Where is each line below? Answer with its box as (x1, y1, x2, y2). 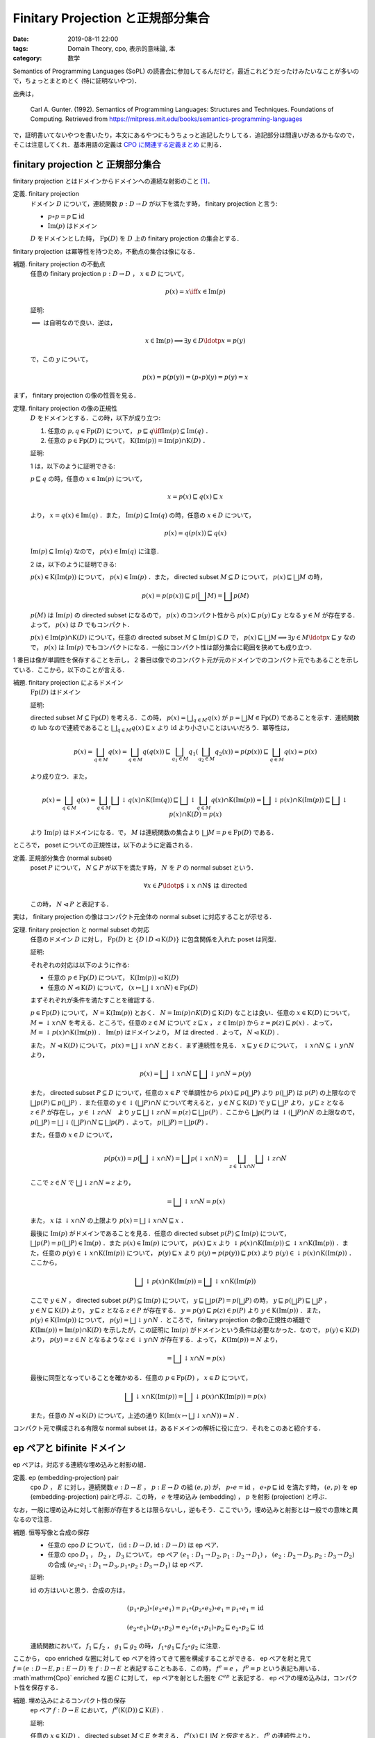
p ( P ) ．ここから (204, 1108, 251, 1116)
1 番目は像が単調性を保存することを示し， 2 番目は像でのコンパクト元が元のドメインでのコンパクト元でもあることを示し (12, 656, 359, 664)
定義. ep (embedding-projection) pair (12, 1473, 119, 1481)
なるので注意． (12, 1516, 56, 1524)
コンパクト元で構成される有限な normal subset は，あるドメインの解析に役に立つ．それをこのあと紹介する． (12, 1424, 325, 1432)
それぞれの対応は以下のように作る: (30, 960, 130, 969)
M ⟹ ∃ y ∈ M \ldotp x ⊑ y (269, 633, 342, 642)
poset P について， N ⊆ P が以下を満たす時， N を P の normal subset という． (30, 863, 258, 872)
